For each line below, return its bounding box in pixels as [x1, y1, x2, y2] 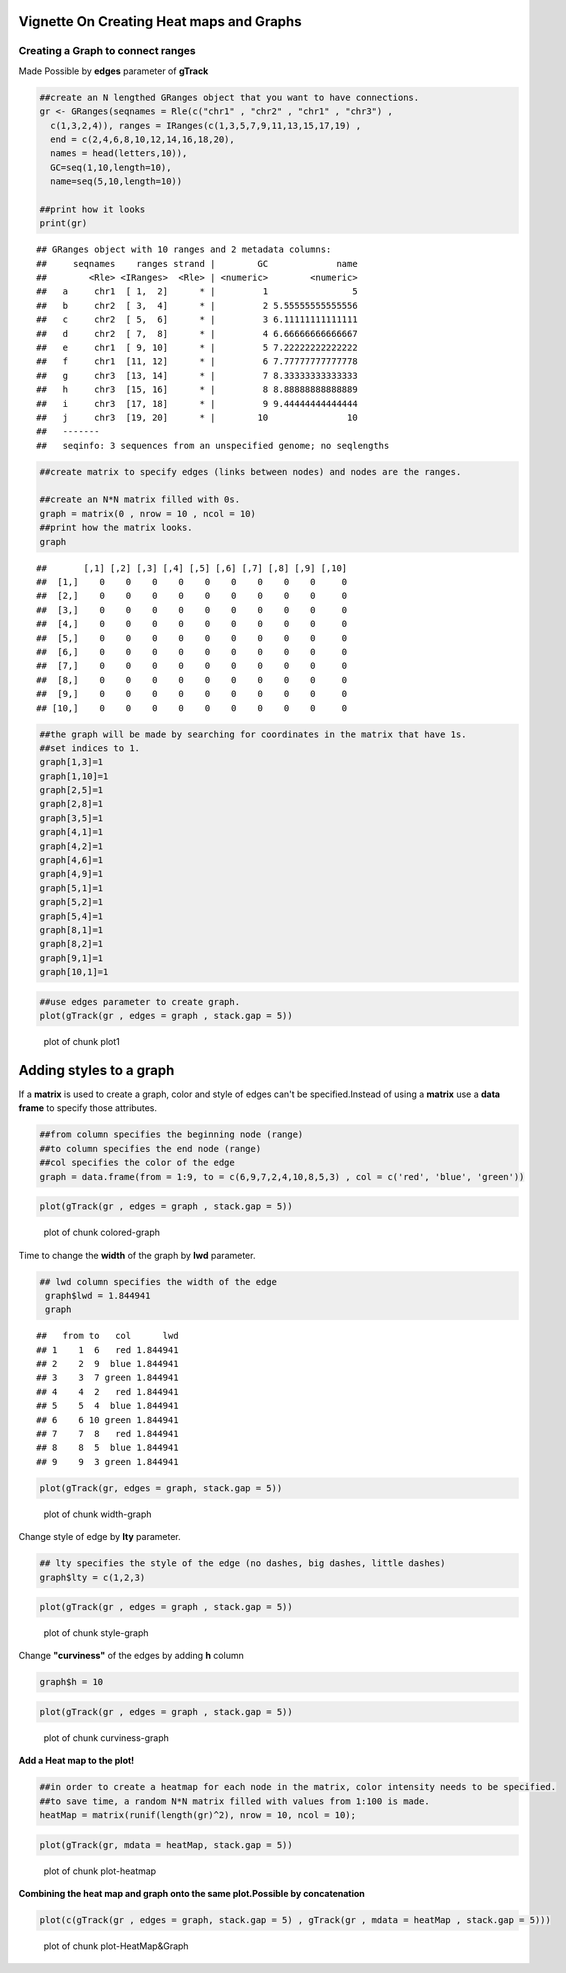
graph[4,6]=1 [39, 855, 104, 866]
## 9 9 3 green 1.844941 [36, 1456, 179, 1467]
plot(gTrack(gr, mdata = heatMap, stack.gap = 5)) [39, 1839, 294, 1850]
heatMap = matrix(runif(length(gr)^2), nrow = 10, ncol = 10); [39, 1810, 357, 1821]
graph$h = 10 [39, 1676, 104, 1688]
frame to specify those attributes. [18, 1102, 157, 1114]
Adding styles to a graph [18, 1061, 175, 1079]
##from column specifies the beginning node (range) [39, 1129, 304, 1140]
